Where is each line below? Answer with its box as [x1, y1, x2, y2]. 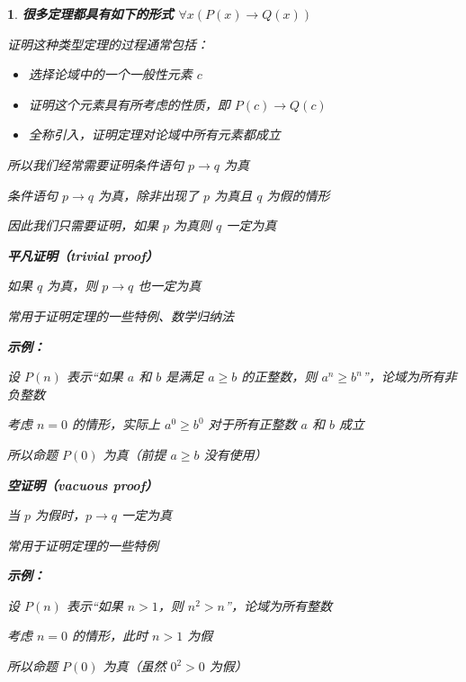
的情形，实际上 [72, 415, 161, 434]
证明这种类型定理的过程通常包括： [7, 34, 209, 53]
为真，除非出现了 [98, 185, 200, 204]
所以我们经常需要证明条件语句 [7, 155, 184, 174]
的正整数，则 [241, 367, 318, 386]
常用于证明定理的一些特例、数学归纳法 [7, 306, 234, 325]
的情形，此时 [72, 626, 148, 645]
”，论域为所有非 [362, 367, 457, 386]
